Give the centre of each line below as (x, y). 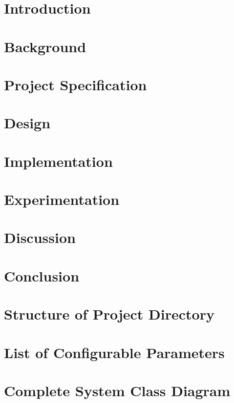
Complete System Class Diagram (117, 390)
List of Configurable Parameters (114, 352)
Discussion (40, 237)
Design (27, 123)
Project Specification (75, 84)
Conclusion (42, 275)
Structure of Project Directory (109, 314)
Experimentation (62, 199)
